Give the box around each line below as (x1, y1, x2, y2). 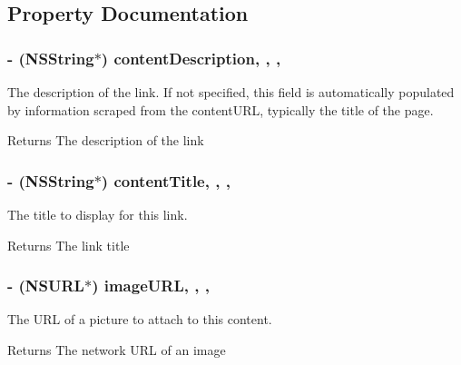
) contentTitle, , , (101, 169, 230, 192)
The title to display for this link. (7, 205, 188, 223)
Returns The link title (7, 235, 130, 254)
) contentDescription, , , (101, 46, 281, 69)
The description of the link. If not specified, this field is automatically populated (7, 83, 455, 101)
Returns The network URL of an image (7, 340, 226, 359)
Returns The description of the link (7, 131, 204, 150)
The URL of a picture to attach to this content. (7, 310, 272, 329)
